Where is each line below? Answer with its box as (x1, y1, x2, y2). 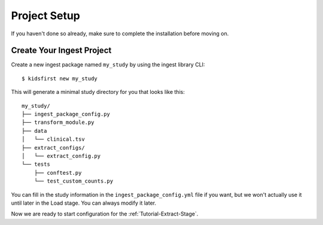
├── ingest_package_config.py (22, 111, 111, 118)
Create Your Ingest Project (11, 45, 112, 56)
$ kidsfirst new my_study (22, 75, 98, 82)
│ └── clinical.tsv (22, 136, 85, 143)
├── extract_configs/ (22, 144, 85, 151)
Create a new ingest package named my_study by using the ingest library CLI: (11, 61, 205, 68)
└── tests (22, 161, 50, 168)
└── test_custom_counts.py (33, 178, 114, 185)
